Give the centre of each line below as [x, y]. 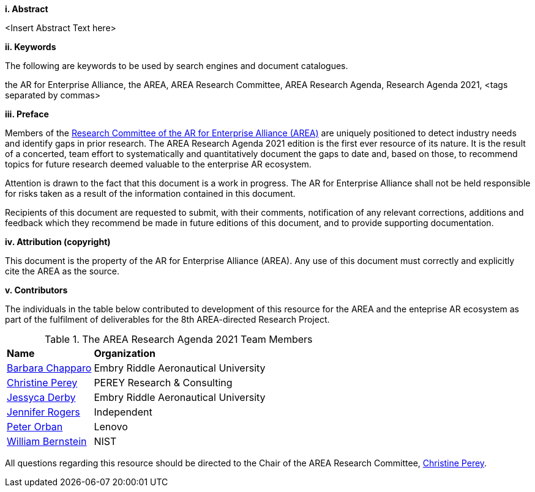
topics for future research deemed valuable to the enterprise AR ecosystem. [158, 164]
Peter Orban [35, 427]
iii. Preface [27, 114]
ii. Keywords [31, 47]
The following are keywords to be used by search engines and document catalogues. [177, 66]
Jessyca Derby [41, 397]
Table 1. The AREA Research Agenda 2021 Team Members [179, 339]
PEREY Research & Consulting [163, 383]
